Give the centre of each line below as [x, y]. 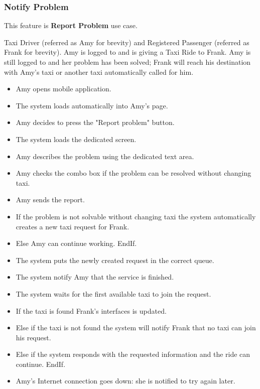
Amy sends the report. [50, 200]
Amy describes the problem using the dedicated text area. [105, 156]
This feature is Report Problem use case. [71, 25]
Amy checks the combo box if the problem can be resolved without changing [134, 173]
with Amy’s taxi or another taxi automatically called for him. [99, 72]
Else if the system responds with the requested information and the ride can [133, 354]
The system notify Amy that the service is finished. [95, 277]
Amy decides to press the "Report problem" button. [95, 122]
